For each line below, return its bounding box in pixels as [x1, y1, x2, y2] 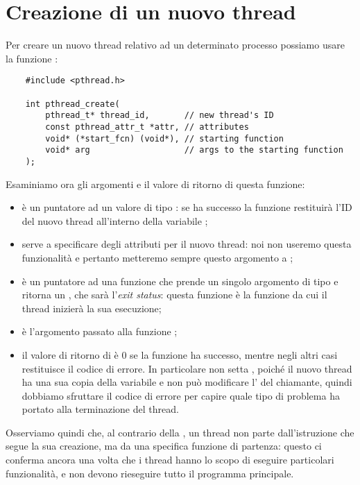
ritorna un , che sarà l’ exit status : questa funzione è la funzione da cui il [22, 287, 327, 302]
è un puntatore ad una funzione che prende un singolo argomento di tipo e [22, 273, 338, 288]
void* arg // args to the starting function [45, 145, 343, 155]
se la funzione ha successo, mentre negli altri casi [130, 347, 338, 361]
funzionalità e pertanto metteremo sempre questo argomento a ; [22, 250, 293, 264]
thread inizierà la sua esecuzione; [22, 300, 162, 315]
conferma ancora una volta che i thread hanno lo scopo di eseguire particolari [6, 452, 334, 467]
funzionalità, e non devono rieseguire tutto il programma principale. [6, 466, 294, 480]
